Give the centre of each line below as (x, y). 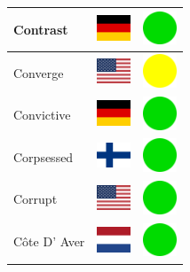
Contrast (41, 29)
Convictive (42, 115)
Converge (39, 72)
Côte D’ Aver (49, 241)
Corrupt (36, 199)
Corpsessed (44, 156)
